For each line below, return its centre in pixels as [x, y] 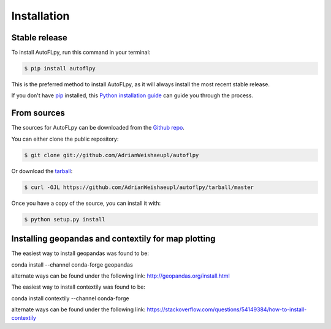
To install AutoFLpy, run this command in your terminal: [81, 53]
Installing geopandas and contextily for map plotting [113, 239]
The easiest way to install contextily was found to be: [78, 287]
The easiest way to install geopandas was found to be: [80, 253]
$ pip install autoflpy [60, 68]
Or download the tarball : [42, 171]
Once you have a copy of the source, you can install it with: [86, 203]
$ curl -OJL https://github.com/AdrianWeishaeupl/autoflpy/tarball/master [139, 187]
